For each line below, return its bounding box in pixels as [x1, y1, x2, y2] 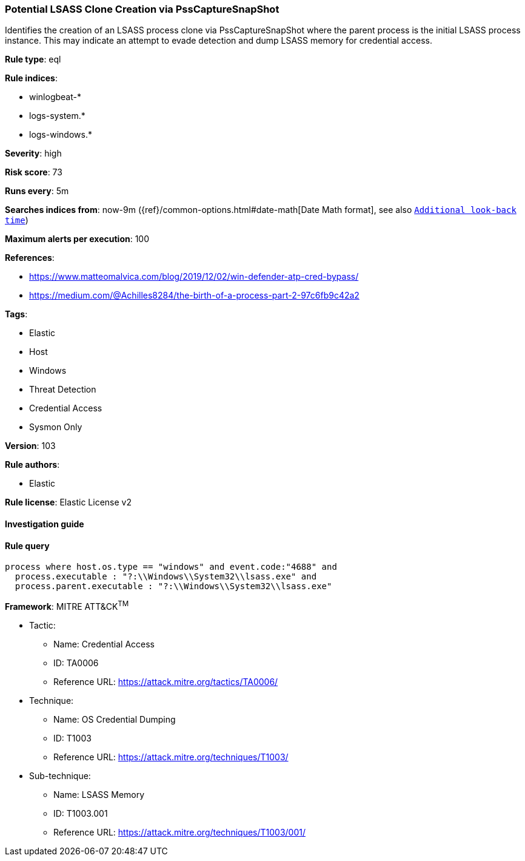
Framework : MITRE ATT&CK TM [5, 599, 129, 612]
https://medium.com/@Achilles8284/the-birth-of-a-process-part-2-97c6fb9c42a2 [29, 290, 359, 301]
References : [5, 252, 55, 263]
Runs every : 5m [5, 186, 69, 197]
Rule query [5, 540, 50, 551]
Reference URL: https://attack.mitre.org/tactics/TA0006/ [53, 676, 278, 687]
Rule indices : [5, 73, 58, 84]
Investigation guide [5, 518, 84, 529]
